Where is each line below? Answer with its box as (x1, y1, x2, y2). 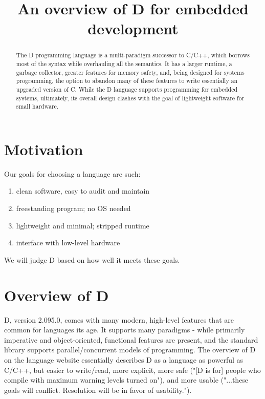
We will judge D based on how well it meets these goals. (4, 254, 180, 265)
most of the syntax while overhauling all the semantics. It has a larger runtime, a (16, 59, 232, 68)
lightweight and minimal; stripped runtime (16, 220, 149, 230)
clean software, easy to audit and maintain (16, 185, 150, 196)
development (87, 18, 179, 39)
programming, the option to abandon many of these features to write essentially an (16, 76, 238, 85)
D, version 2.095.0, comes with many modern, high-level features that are (4, 314, 234, 325)
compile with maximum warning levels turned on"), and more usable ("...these (4, 374, 249, 385)
